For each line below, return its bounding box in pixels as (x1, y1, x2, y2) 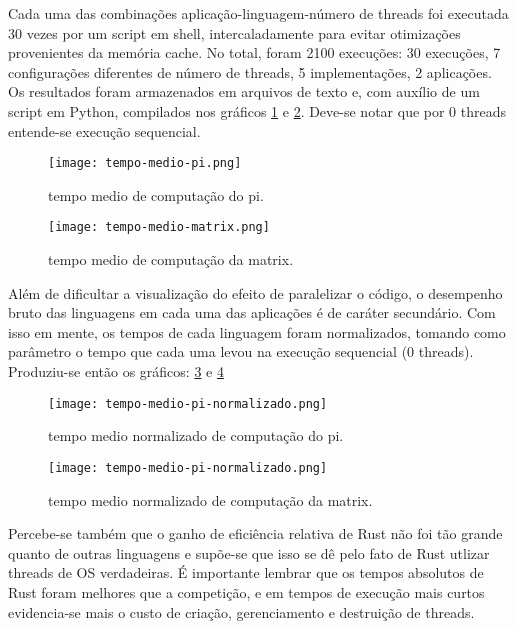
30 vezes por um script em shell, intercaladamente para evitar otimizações (8, 22, 461, 43)
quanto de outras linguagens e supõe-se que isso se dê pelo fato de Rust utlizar (8, 542, 490, 563)
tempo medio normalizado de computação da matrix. (48, 489, 373, 510)
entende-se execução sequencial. (8, 120, 201, 141)
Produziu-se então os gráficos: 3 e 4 (8, 361, 224, 382)
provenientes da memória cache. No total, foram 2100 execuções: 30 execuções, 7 (8, 42, 501, 63)
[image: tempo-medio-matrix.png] (48, 220, 270, 235)
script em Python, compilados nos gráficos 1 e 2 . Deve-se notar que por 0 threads (8, 100, 507, 121)
